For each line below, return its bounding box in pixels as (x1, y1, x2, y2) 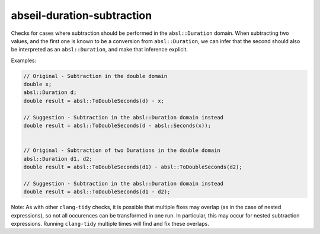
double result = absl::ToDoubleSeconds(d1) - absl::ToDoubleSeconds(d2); (23, 164, 242, 170)
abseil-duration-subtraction (11, 9, 152, 22)
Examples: (11, 57, 37, 64)
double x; (23, 81, 52, 88)
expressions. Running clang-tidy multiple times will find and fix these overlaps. (11, 220, 210, 227)
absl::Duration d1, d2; (23, 155, 93, 162)
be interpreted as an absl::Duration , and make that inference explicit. (11, 46, 188, 53)
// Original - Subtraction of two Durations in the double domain (23, 147, 220, 154)
